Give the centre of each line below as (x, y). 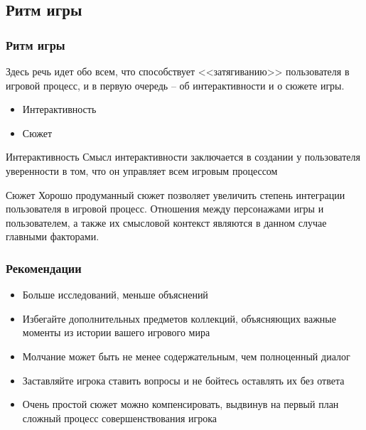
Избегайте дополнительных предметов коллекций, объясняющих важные (179, 318)
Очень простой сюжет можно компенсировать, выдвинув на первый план (181, 404)
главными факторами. (53, 236)
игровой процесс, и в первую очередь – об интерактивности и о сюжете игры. (175, 85)
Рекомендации (44, 268)
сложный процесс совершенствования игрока (120, 418)
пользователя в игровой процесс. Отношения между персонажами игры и (165, 209)
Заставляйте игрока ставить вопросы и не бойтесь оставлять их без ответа (183, 380)
